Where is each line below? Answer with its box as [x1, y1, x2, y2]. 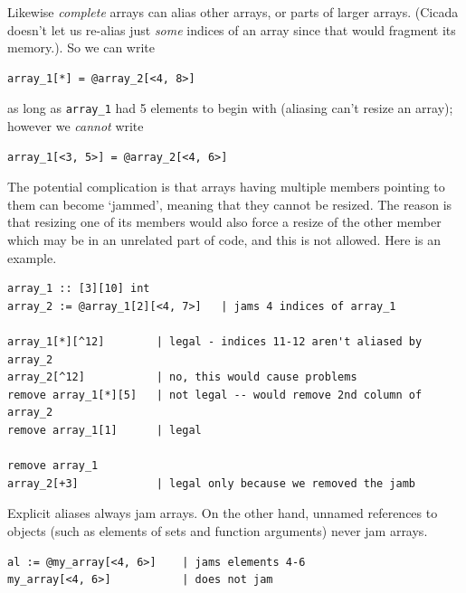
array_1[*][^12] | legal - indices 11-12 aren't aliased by [7, 334, 423, 348]
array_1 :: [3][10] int [7, 282, 150, 296]
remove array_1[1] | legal [7, 423, 202, 437]
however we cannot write [7, 117, 144, 136]
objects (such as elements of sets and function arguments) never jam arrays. [7, 521, 428, 540]
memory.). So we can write [7, 38, 156, 57]
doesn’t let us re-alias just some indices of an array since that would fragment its [7, 20, 456, 39]
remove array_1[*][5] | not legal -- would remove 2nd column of [7, 388, 423, 401]
